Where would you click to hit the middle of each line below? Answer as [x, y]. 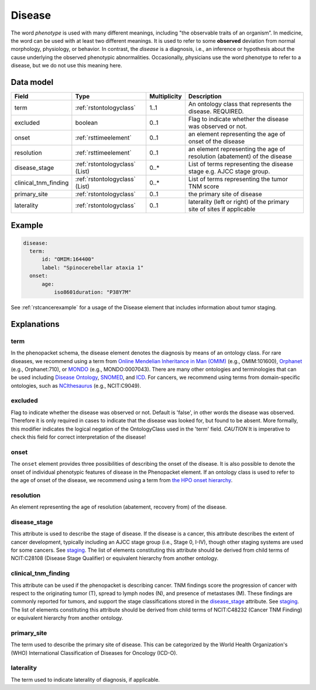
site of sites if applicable [222, 209]
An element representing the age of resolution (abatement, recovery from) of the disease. [119, 507]
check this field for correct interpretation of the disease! [78, 437]
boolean [86, 123]
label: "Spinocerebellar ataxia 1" [93, 267]
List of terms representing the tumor [238, 179]
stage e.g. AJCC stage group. [229, 172]
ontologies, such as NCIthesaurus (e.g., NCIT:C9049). [76, 385]
